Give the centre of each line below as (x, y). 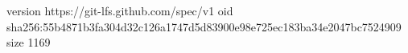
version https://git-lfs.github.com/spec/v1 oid (120, 10)
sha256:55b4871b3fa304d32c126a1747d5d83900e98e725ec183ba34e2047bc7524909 (204, 26)
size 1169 (29, 42)
